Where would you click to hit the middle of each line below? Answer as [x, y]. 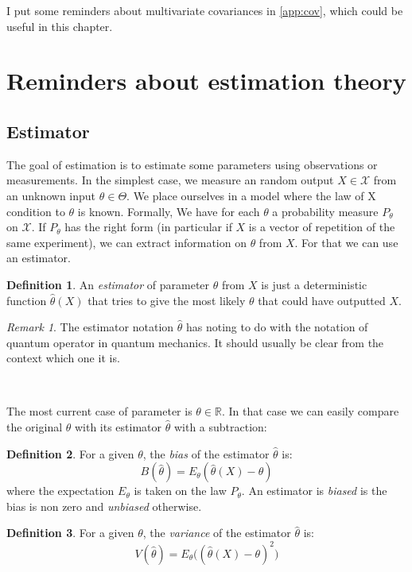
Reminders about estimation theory [206, 81]
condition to [36, 211]
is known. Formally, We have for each [169, 211]
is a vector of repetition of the [322, 227]
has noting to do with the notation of [277, 327]
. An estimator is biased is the [314, 491]
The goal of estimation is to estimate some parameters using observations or [192, 164]
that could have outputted [322, 300]
